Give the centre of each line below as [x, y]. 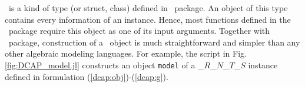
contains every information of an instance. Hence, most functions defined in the [148, 19]
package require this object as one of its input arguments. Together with [139, 31]
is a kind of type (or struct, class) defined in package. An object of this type [148, 7]
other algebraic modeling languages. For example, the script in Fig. [126, 53]
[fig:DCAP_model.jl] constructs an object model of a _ [105, 65]
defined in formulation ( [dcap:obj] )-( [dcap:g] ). [87, 76]
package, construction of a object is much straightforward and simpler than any [154, 42]
